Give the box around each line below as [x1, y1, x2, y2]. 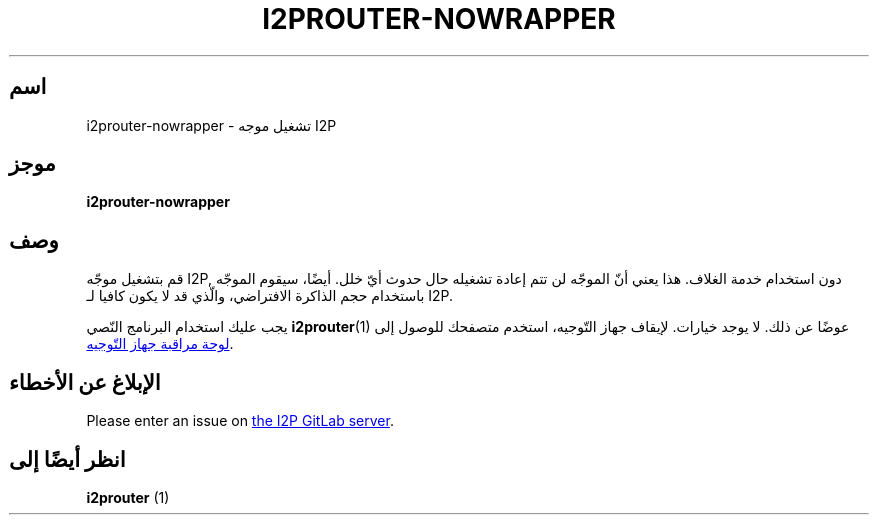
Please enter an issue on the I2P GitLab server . [86, 412, 394, 430]
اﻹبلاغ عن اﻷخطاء [9, 369, 161, 395]
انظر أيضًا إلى [9, 446, 126, 472]
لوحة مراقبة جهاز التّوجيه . [86, 335, 234, 353]
